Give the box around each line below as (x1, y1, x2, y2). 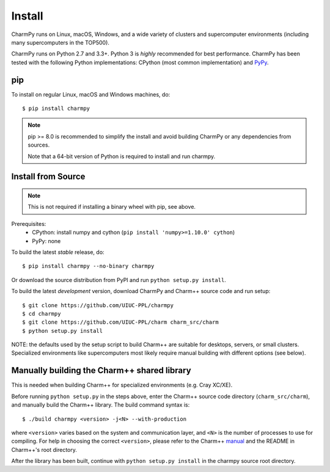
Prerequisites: (11, 220, 46, 227)
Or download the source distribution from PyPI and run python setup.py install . (11, 276, 226, 283)
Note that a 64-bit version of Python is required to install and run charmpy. (28, 153, 216, 160)
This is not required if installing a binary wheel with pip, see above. (28, 203, 196, 211)
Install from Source (11, 172, 86, 182)
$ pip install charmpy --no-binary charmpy (22, 263, 155, 270)
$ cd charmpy (22, 310, 61, 317)
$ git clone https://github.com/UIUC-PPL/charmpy (22, 302, 174, 308)
